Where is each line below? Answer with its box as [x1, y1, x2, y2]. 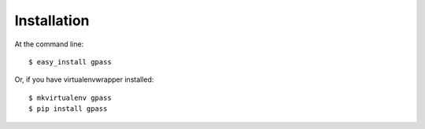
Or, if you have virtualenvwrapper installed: [14, 75, 154, 84]
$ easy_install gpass [28, 57, 112, 66]
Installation [14, 12, 90, 29]
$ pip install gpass [28, 105, 108, 113]
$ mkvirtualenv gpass [28, 93, 112, 102]
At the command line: [14, 39, 84, 49]
